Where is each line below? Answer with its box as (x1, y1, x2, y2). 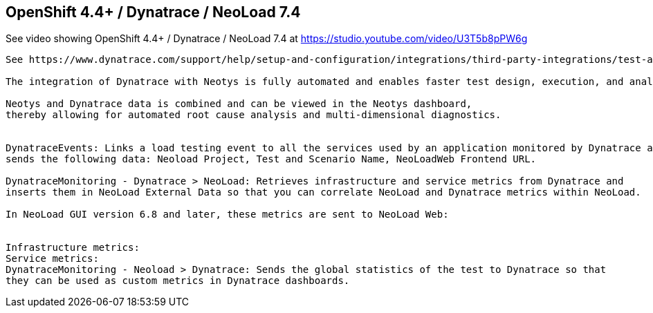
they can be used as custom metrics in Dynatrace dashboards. (6, 275, 350, 287)
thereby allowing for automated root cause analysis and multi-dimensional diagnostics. (6, 109, 502, 121)
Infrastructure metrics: (6, 242, 140, 254)
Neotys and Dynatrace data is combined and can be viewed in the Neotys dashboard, (6, 98, 472, 110)
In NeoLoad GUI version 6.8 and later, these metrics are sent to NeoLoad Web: (6, 209, 449, 220)
